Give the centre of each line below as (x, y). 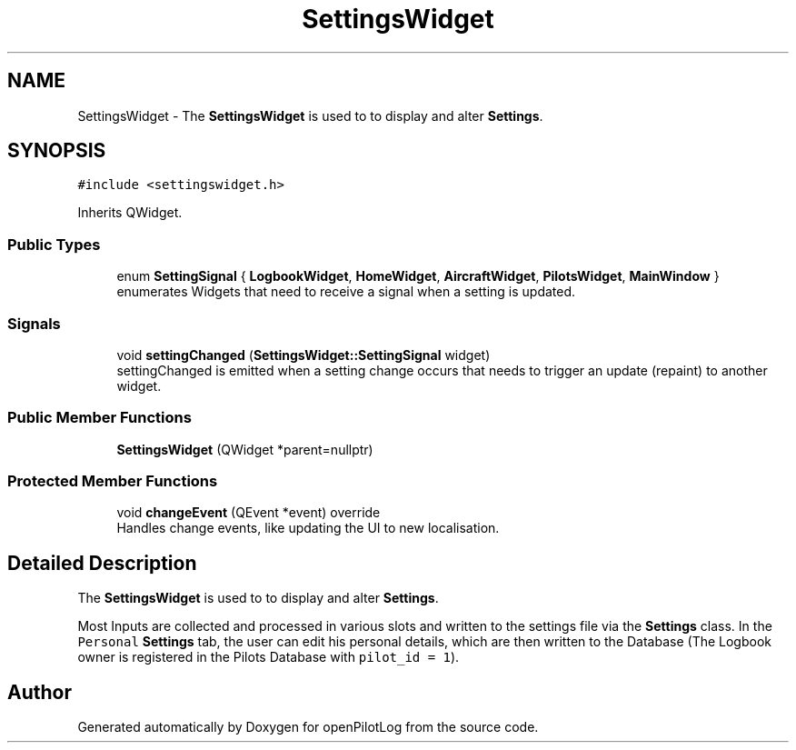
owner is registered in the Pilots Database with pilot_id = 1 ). (269, 657)
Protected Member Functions (113, 481)
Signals (34, 323)
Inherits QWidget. (130, 213)
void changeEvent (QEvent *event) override (249, 513)
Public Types (54, 244)
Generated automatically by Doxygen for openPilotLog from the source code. (308, 727)
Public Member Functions (99, 418)
